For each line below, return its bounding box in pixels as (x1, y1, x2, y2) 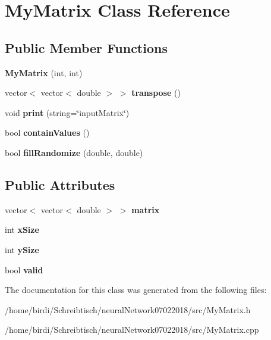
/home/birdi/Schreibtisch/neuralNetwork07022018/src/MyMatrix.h (5, 303, 251, 316)
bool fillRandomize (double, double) (5, 146, 143, 158)
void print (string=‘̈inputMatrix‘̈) (5, 106, 130, 118)
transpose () (131, 86, 181, 99)
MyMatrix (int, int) (5, 66, 83, 79)
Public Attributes (5, 175, 115, 194)
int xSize (5, 223, 39, 236)
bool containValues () (5, 126, 90, 139)
